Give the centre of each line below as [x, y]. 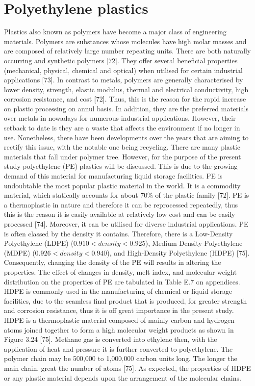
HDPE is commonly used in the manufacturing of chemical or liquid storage [118, 291]
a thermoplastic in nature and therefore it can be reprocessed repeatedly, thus [121, 204]
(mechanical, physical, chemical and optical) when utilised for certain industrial [123, 70]
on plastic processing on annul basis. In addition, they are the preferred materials [126, 108]
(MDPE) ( [20, 252]
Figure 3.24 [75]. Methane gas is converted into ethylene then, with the [111, 339]
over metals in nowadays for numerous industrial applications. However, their [120, 118]
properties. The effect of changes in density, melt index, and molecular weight [120, 271]
